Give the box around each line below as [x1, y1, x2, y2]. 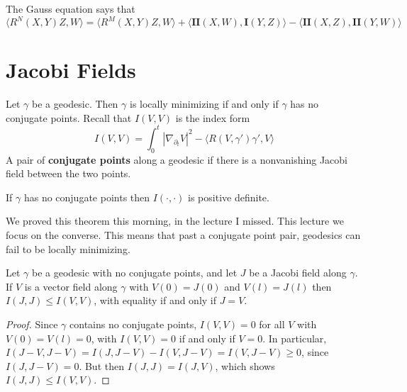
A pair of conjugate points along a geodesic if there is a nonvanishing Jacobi [6, 152, 347, 167]
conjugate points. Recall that [6, 110, 132, 125]
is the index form [175, 110, 250, 125]
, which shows [215, 358, 275, 373]
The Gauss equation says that [6, 1, 135, 16]
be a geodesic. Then [32, 96, 118, 111]
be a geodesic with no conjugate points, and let [32, 265, 238, 280]
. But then [79, 358, 124, 373]
